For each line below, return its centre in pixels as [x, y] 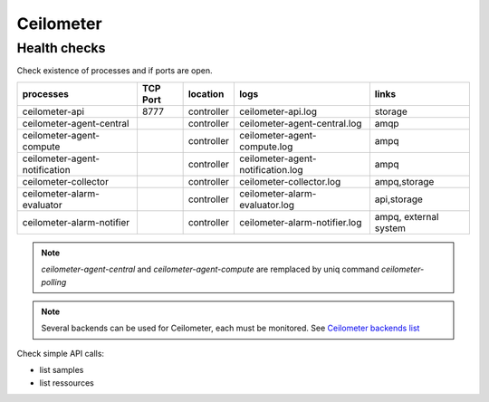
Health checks [61, 48]
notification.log [271, 169]
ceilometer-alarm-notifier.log [300, 222]
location [206, 93]
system [390, 228]
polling [54, 282]
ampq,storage [404, 181]
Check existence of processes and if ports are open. [115, 71]
